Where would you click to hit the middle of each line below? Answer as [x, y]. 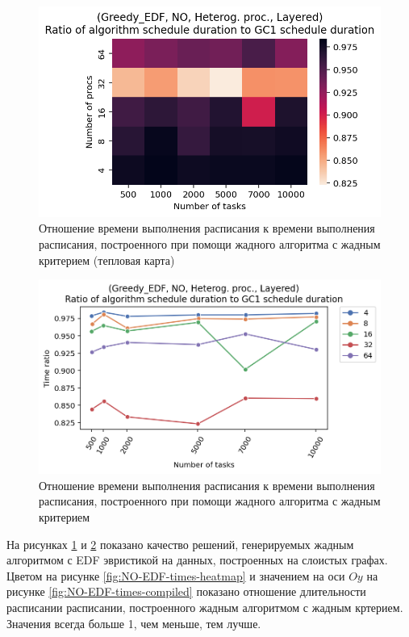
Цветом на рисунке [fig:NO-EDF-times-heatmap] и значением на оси [176, 575]
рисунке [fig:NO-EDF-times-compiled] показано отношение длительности [186, 591]
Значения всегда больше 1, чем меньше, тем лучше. [134, 623]
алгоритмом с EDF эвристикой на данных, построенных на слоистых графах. [197, 560]
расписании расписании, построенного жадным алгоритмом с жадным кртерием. [205, 607]
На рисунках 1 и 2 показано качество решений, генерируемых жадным [180, 544]
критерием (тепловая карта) [107, 260]
